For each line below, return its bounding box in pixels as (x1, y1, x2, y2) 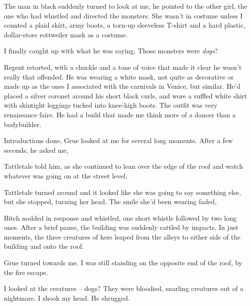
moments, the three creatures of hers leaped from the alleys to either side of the (4, 231, 241, 242)
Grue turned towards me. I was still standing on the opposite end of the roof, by (4, 258, 242, 268)
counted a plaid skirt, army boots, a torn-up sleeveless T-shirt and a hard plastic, (4, 20, 246, 30)
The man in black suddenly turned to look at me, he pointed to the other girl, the (4, 1, 248, 11)
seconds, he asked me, (4, 145, 69, 155)
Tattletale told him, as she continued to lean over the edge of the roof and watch (4, 161, 243, 171)
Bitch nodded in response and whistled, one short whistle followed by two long (4, 212, 236, 223)
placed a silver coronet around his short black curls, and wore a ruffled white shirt (4, 90, 247, 100)
